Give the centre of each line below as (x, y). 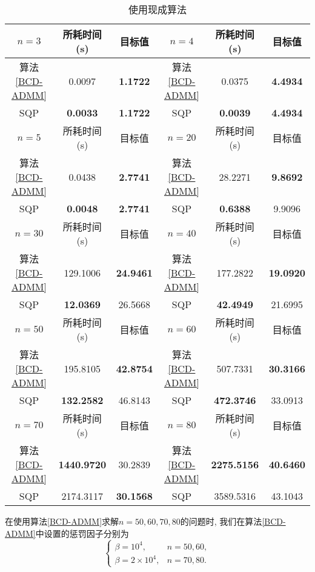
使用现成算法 (157, 9)
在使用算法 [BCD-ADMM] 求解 (62, 521)
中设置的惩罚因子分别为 (82, 533)
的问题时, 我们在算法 (221, 521)
